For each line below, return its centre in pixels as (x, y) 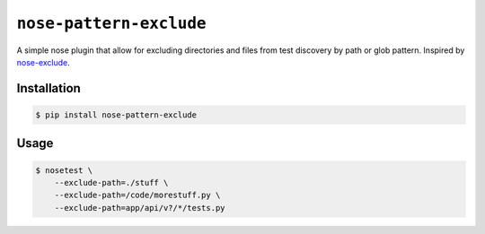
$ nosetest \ (64, 170)
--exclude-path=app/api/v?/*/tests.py (140, 208)
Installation (48, 88)
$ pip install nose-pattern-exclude (116, 115)
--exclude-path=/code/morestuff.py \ (137, 195)
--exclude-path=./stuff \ (111, 182)
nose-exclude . (44, 62)
